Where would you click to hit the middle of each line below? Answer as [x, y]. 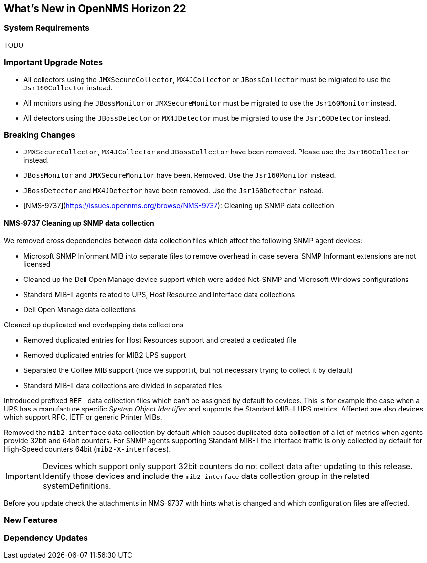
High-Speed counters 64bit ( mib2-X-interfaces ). [87, 449]
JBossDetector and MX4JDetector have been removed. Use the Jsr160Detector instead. [174, 191]
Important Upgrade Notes [53, 62]
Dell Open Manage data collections [80, 309]
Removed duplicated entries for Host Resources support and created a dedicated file [160, 340]
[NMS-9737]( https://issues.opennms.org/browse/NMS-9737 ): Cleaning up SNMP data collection [179, 206]
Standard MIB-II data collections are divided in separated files [123, 385]
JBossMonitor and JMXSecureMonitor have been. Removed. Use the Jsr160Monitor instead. [180, 175]
